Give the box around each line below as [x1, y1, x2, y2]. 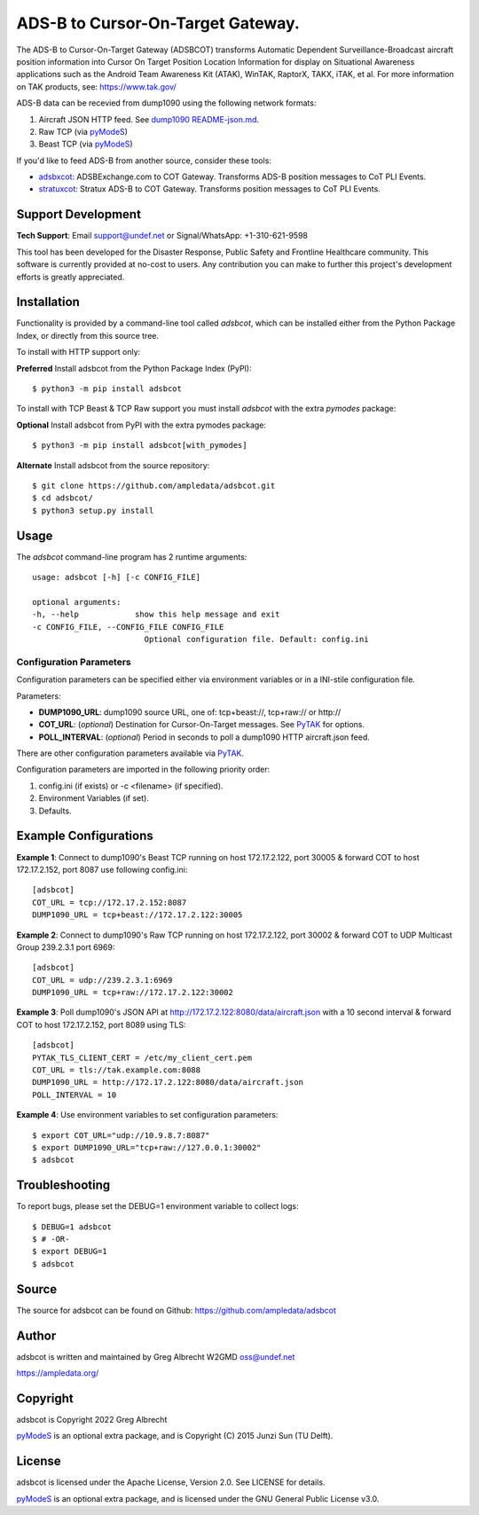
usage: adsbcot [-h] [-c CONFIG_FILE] [32, 572, 201, 583]
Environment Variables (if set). [38, 793, 150, 804]
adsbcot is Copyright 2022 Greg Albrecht [16, 1414, 168, 1425]
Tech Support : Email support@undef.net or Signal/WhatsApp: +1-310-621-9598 [16, 231, 309, 241]
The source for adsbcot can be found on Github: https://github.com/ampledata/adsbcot [16, 1305, 337, 1315]
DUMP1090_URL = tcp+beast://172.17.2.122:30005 [32, 910, 243, 920]
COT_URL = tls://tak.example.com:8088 [32, 1065, 201, 1075]
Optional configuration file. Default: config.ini [144, 634, 369, 644]
